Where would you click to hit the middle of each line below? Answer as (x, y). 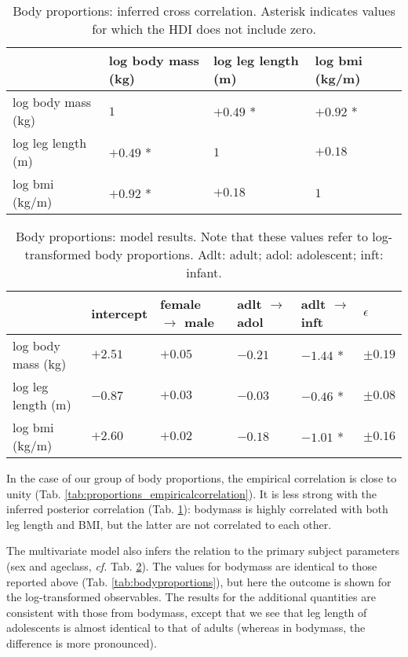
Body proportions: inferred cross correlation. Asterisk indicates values (204, 11)
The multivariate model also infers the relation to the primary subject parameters (203, 551)
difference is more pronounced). (82, 642)
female (180, 304)
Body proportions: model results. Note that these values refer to (192, 236)
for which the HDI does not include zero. (204, 29)
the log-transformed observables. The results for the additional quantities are (191, 597)
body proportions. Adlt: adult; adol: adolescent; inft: (239, 254)
